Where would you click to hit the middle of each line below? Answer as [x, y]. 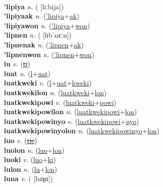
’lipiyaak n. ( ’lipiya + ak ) [42, 16]
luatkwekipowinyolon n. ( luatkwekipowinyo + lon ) [82, 131]
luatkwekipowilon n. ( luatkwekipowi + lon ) [70, 112]
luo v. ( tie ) [21, 140]
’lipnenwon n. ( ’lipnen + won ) [49, 54]
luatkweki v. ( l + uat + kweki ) [48, 83]
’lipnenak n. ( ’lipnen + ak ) [44, 44]
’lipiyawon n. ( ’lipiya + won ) [47, 25]
